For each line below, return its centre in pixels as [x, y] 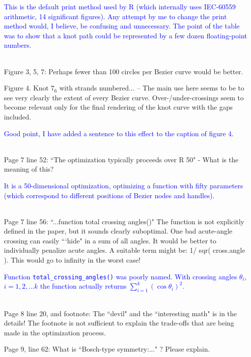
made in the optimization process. [55, 332]
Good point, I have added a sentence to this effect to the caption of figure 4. [119, 133]
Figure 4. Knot [26, 88]
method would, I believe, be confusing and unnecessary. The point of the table [122, 26]
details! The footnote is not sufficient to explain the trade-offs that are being [119, 323]
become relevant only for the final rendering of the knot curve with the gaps [118, 107]
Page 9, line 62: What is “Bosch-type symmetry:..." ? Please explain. [107, 349]
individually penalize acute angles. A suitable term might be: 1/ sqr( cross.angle [125, 250]
